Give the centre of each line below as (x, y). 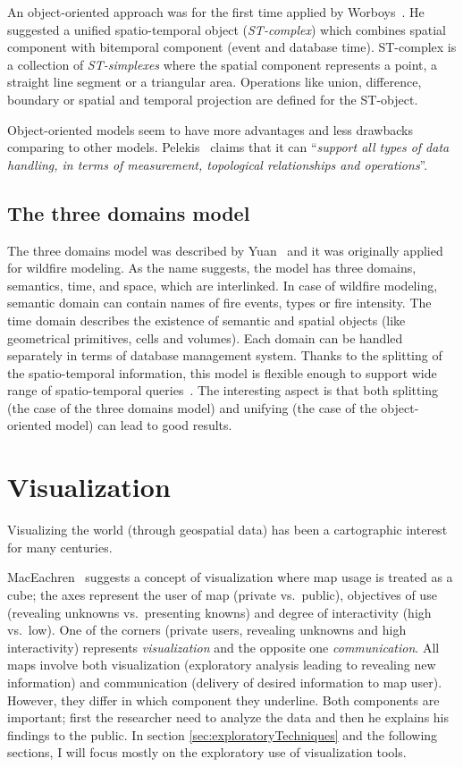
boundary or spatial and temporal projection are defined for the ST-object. (213, 99)
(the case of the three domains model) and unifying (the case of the (192, 407)
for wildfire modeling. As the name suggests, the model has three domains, (212, 268)
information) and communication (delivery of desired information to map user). (225, 682)
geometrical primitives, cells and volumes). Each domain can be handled (205, 337)
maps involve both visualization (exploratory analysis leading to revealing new (222, 665)
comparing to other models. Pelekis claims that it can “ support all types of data (228, 147)
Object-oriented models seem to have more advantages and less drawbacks (210, 129)
